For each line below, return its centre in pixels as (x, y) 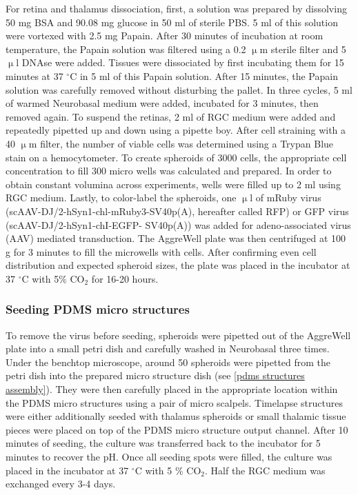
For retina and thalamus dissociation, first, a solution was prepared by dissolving (176, 8)
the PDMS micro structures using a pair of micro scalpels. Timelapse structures (174, 402)
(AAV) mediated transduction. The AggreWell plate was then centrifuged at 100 (176, 238)
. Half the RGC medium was (265, 470)
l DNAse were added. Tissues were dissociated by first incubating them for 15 (180, 62)
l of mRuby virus (286, 198)
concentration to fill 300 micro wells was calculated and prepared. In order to (169, 171)
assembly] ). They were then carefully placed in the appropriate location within (172, 389)
